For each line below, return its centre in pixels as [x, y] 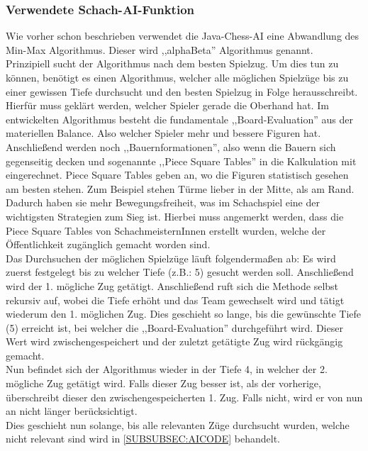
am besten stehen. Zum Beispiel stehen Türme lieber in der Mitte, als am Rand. [180, 188]
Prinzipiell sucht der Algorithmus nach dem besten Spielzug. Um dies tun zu [172, 63]
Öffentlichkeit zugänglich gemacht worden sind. [108, 244]
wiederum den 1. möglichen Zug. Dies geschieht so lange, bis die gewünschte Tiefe [184, 314]
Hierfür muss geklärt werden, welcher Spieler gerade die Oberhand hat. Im [167, 105]
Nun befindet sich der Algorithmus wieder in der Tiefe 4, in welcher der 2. [167, 369]
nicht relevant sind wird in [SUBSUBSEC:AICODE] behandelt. [143, 439]
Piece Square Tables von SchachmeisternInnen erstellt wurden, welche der [166, 230]
